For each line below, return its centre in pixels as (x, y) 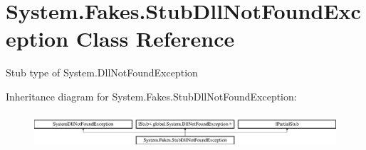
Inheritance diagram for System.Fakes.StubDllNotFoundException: (151, 96)
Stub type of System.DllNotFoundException (102, 73)
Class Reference (155, 39)
